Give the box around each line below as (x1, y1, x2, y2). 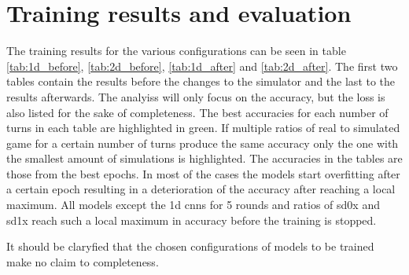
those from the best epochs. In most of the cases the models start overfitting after (6, 165, 400, 181)
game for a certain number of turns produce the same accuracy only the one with (6, 134, 399, 151)
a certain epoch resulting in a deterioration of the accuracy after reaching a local (6, 181, 396, 197)
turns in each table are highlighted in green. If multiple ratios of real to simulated (6, 119, 400, 136)
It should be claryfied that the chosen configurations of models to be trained (6, 238, 374, 255)
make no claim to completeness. (6, 253, 159, 269)
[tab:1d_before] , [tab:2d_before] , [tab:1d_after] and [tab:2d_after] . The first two (6, 57, 398, 74)
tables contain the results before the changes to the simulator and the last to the (6, 73, 396, 90)
